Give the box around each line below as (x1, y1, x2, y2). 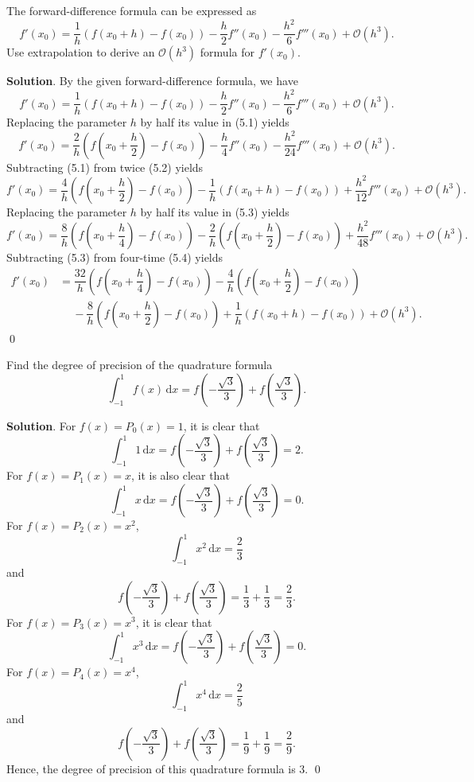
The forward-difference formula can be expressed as (6, 2, 257, 18)
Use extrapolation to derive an (6, 44, 155, 60)
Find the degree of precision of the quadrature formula (6, 356, 273, 373)
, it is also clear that (131, 467, 230, 484)
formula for (200, 44, 254, 60)
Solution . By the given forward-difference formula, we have (6, 72, 298, 89)
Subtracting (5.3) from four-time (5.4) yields (6, 249, 223, 265)
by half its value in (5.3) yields (140, 204, 289, 220)
